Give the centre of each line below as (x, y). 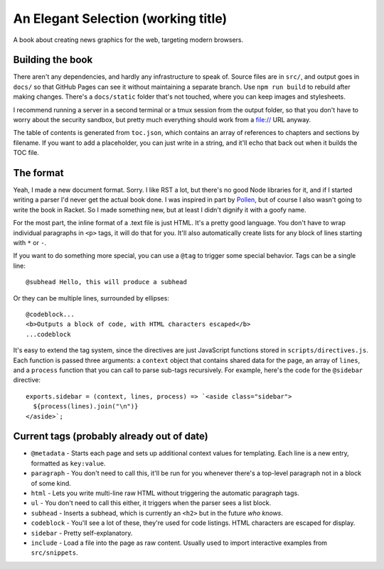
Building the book (53, 60)
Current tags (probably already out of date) (111, 437)
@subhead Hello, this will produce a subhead (107, 282)
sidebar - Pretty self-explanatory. (82, 533)
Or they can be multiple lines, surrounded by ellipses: (91, 298)
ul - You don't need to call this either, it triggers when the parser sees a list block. (151, 503)
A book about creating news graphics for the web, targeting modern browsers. (128, 40)
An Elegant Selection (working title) (120, 18)
